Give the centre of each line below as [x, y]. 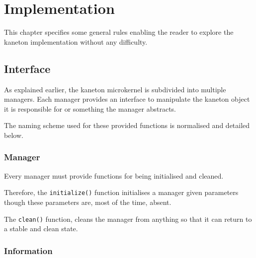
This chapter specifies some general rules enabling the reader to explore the [119, 32]
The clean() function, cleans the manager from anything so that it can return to [128, 219]
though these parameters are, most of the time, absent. [88, 202]
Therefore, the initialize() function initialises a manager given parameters [121, 192]
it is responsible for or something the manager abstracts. [90, 108]
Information [28, 250]
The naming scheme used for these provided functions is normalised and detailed [127, 125]
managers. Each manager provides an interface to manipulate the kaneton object [127, 99]
